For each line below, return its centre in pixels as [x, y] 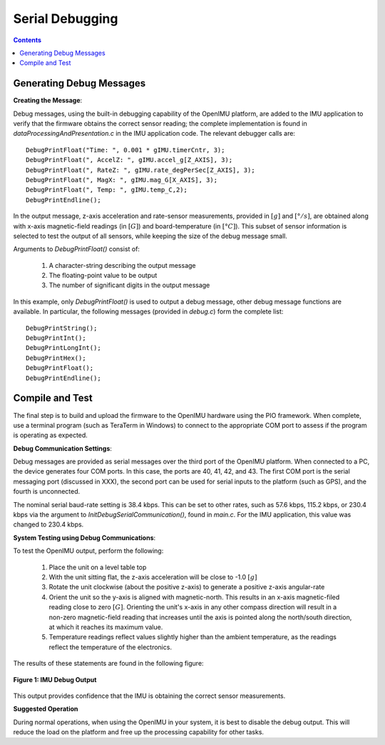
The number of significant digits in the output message [129, 285]
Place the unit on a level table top [98, 567]
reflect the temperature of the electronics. [111, 647]
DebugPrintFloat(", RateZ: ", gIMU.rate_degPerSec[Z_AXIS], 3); [141, 170]
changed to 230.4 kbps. [48, 524]
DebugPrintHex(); [56, 358]
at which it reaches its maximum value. [106, 627]
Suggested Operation [46, 709]
